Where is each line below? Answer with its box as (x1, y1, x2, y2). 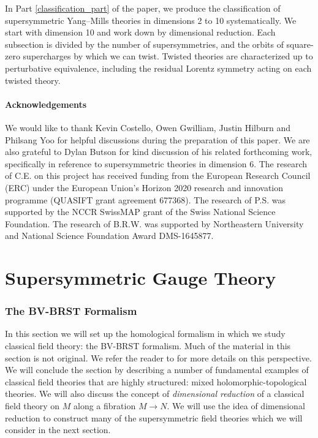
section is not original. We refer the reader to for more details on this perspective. (5, 351, 312, 364)
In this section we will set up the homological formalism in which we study (5, 327, 286, 340)
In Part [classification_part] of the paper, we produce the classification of (5, 2, 281, 14)
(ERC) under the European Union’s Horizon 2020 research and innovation (5, 181, 284, 194)
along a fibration (74, 399, 136, 412)
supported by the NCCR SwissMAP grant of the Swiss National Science (5, 205, 276, 218)
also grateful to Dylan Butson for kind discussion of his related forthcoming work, (5, 145, 312, 158)
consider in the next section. (5, 423, 111, 436)
